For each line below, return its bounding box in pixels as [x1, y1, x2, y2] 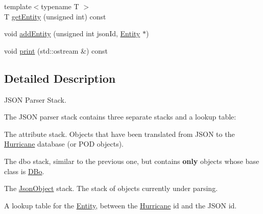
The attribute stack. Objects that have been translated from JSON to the [4, 128, 235, 139]
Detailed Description [4, 70, 116, 86]
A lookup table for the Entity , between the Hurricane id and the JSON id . [4, 200, 237, 210]
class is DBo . [4, 165, 44, 176]
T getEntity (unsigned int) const [4, 11, 106, 21]
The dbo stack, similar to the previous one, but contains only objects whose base [4, 155, 259, 166]
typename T [41, 1, 79, 11]
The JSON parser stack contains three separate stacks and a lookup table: [4, 111, 236, 122]
